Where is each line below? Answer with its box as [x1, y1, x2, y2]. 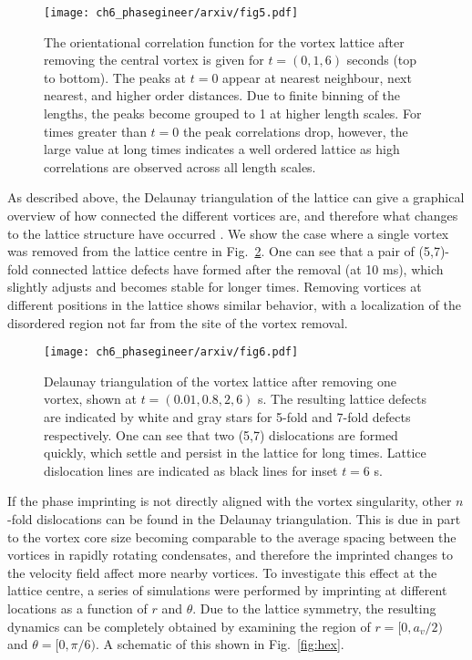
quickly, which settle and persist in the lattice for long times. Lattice [44, 443, 426, 462]
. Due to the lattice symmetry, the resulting [192, 598, 436, 617]
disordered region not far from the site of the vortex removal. [7, 313, 348, 332]
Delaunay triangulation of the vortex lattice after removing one [44, 371, 396, 390]
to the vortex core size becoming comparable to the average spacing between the [7, 527, 457, 546]
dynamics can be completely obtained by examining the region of [7, 616, 371, 635]
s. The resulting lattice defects [258, 389, 427, 408]
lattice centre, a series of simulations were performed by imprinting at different [7, 581, 447, 600]
